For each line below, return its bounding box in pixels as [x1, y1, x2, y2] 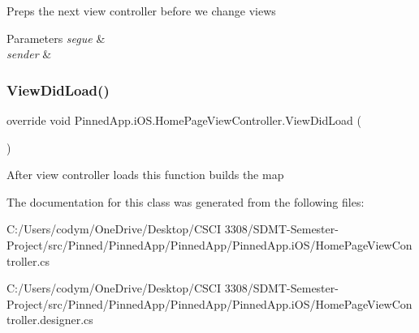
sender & [6, 45, 52, 62]
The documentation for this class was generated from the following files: [6, 193, 365, 210]
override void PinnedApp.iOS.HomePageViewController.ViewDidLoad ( [6, 112, 361, 128]
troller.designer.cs [6, 311, 93, 328]
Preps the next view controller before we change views [6, 2, 276, 19]
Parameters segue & [6, 29, 106, 46]
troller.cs [6, 252, 50, 269]
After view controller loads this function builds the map [6, 166, 284, 183]
